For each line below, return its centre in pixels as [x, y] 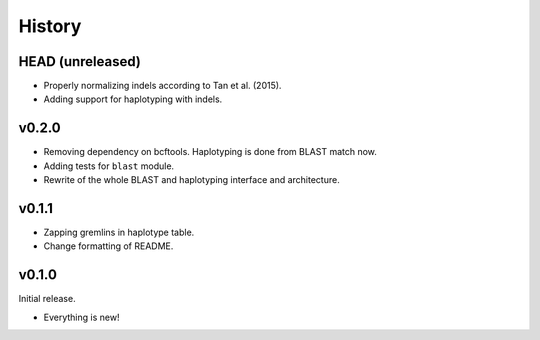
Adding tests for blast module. [109, 166]
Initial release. [47, 299]
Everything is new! [81, 317]
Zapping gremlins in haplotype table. [119, 232]
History [50, 26]
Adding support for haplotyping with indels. [133, 99]
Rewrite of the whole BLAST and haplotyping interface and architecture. [191, 180]
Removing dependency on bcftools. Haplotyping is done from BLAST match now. [210, 152]
